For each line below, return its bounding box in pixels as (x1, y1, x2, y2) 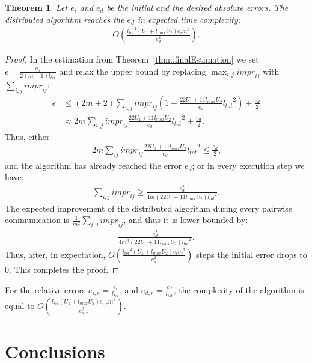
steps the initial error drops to (196, 248, 307, 260)
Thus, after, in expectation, (5, 248, 106, 260)
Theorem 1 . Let (5, 1, 68, 13)
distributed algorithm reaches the (5, 13, 124, 25)
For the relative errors (5, 283, 86, 296)
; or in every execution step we (192, 159, 305, 171)
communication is (5, 213, 70, 226)
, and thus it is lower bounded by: (123, 213, 248, 226)
